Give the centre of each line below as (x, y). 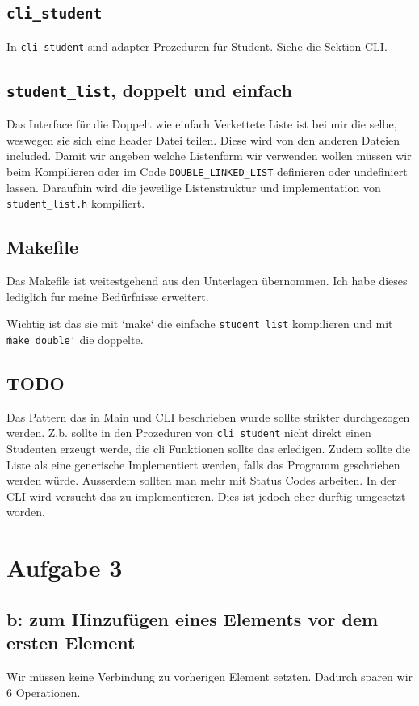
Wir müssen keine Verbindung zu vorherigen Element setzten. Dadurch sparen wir (210, 676)
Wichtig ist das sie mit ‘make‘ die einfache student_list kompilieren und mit (200, 324)
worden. (26, 512)
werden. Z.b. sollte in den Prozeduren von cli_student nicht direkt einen (189, 433)
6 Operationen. (44, 692)
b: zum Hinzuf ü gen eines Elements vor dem (193, 618)
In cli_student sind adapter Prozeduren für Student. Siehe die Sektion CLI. (197, 46)
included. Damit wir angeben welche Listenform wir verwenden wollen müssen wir (209, 155)
